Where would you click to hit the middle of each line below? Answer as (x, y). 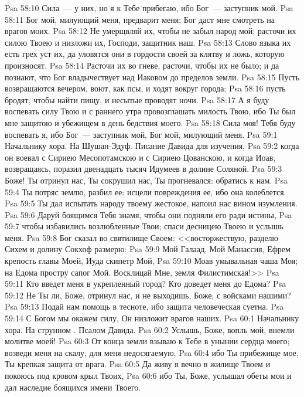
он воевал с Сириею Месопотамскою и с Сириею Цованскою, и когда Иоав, (140, 157)
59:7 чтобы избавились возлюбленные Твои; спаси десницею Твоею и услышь (144, 226)
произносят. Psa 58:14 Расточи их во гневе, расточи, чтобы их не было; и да (142, 65)
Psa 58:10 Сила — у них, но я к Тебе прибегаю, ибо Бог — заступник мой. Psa (149, 8)
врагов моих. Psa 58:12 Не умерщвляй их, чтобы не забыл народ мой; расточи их (151, 31)
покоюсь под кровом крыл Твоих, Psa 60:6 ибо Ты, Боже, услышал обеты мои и (148, 375)
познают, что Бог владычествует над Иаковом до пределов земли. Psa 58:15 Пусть (152, 77)
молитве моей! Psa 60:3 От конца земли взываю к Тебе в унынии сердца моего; (147, 341)
